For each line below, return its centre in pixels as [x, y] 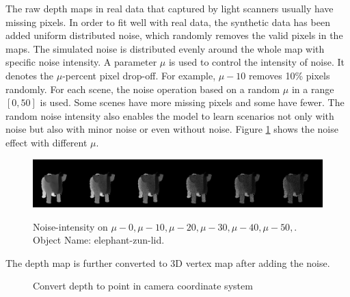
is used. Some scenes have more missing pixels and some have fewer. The [192, 102]
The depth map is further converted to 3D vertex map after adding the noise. [168, 262]
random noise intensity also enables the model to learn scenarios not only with [170, 115]
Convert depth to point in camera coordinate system [143, 286]
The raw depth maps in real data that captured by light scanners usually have [170, 8]
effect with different [46, 142]
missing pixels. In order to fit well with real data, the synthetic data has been [168, 22]
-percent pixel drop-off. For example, [139, 75]
